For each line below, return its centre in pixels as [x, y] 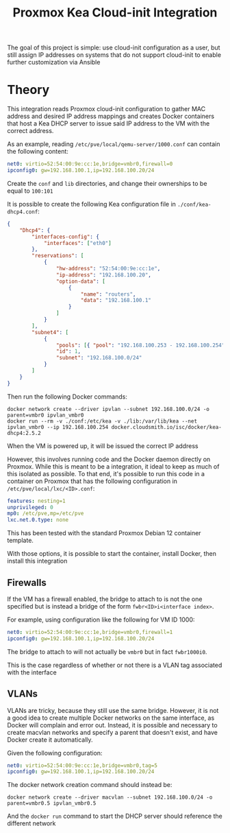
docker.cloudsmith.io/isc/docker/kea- [167, 427]
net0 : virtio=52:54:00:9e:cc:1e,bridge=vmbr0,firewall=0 [90, 164]
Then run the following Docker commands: [67, 397]
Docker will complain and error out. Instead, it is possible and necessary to [112, 725]
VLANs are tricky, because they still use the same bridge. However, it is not [113, 710]
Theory [28, 90]
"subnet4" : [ [50, 332]
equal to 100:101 [30, 191]
